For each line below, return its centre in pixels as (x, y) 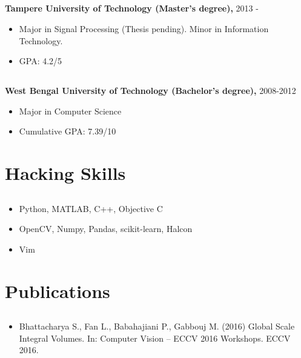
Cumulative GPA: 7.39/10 (68, 131)
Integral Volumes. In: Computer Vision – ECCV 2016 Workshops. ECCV (155, 338)
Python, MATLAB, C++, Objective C (91, 208)
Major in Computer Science (70, 111)
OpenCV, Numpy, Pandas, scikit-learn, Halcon (106, 229)
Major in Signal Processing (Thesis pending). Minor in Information (144, 28)
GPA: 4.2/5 (41, 61)
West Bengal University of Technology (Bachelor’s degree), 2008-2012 (150, 91)
